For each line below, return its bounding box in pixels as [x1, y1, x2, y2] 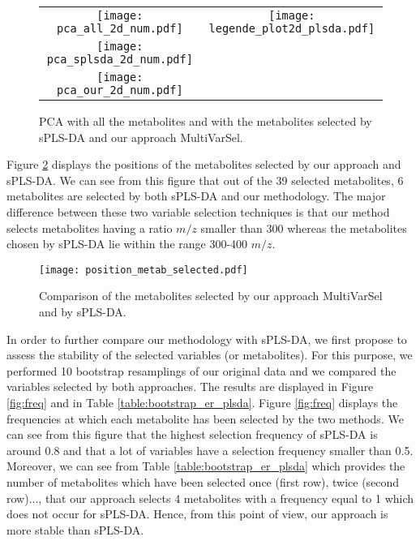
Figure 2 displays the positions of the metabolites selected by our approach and [6, 156, 401, 173]
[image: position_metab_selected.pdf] [39, 264, 248, 276]
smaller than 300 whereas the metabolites [200, 219, 407, 236]
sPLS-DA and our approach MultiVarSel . [39, 128, 243, 145]
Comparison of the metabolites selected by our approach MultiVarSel [39, 287, 383, 304]
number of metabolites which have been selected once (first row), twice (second [6, 473, 400, 490]
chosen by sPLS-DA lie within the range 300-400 [6, 235, 248, 252]
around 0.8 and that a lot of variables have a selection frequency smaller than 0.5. [6, 441, 414, 458]
